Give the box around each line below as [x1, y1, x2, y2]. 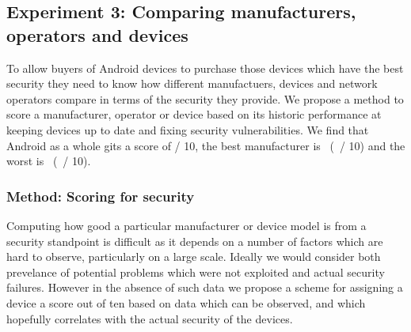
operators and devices [6, 22, 188, 47]
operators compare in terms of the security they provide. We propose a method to [6, 90, 404, 107]
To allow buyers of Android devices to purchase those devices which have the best [6, 59, 404, 76]
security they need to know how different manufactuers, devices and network [6, 75, 378, 92]
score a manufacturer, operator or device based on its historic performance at [6, 106, 382, 123]
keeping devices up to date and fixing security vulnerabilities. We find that [6, 121, 369, 138]
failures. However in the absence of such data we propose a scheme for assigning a [6, 279, 403, 296]
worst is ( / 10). [6, 153, 91, 169]
